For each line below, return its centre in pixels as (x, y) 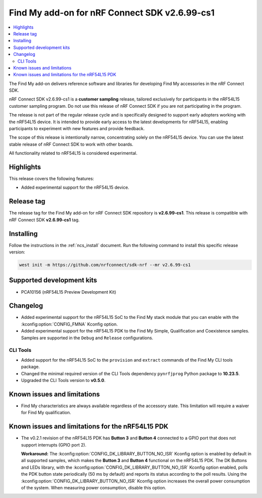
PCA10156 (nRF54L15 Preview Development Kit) (69, 292)
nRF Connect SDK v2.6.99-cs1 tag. (44, 220)
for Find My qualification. (46, 413)
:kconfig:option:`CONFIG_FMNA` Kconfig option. (70, 324)
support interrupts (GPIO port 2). (54, 445)
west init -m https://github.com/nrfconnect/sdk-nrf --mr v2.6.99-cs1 (105, 265)
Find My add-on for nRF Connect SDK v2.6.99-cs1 (112, 13)
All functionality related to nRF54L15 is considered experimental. (73, 153)
